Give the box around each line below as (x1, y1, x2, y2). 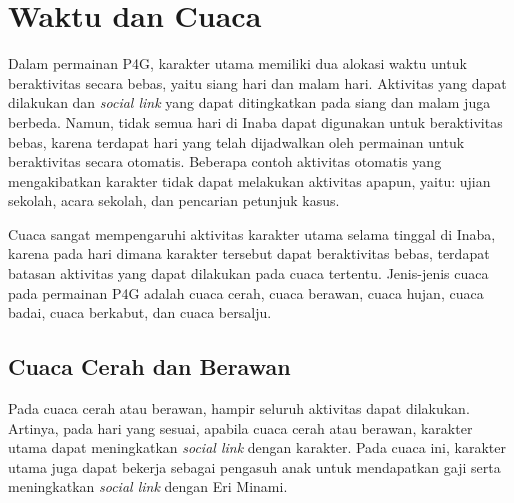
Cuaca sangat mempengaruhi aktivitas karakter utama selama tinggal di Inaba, (8, 223, 496, 244)
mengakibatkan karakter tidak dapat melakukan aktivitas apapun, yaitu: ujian (8, 170, 491, 191)
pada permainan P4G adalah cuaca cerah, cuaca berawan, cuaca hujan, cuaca (8, 282, 484, 303)
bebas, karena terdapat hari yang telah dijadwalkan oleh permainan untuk (8, 131, 465, 152)
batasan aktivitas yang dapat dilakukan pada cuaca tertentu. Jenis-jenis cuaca (8, 263, 489, 284)
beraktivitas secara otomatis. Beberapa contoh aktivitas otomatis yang (8, 151, 442, 172)
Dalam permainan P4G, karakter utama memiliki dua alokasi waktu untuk (8, 53, 467, 74)
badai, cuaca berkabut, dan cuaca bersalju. (8, 302, 272, 323)
